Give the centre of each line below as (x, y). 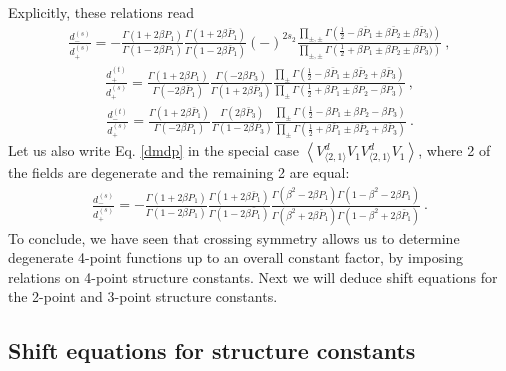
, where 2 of (454, 150)
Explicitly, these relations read (101, 12)
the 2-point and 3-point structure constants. (143, 296)
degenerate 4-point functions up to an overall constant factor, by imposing (235, 257)
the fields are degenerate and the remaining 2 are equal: (179, 172)
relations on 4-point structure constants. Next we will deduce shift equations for (253, 276)
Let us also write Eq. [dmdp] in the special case (153, 150)
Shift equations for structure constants (212, 350)
